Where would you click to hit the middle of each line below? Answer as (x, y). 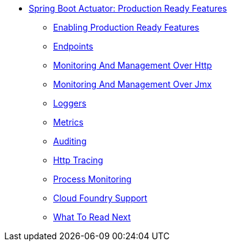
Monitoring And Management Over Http (133, 65)
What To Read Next (92, 217)
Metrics (68, 122)
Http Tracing (78, 160)
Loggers (70, 103)
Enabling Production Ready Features (126, 27)
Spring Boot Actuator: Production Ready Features (128, 8)
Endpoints (73, 46)
